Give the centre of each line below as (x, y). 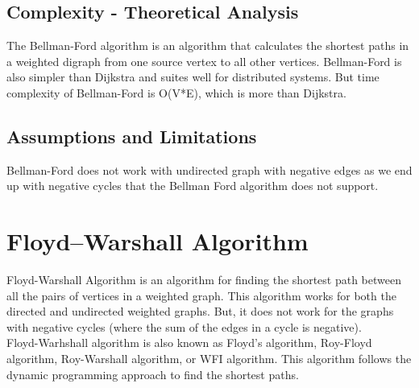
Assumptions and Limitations (132, 136)
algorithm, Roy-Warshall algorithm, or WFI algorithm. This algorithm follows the (209, 359)
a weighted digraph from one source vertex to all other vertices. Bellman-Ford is (204, 61)
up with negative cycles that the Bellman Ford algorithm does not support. (193, 186)
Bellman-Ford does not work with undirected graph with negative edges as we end (209, 169)
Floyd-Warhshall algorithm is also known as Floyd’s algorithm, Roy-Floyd (189, 343)
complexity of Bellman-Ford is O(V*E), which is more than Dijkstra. (176, 92)
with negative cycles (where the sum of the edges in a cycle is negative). (184, 326)
